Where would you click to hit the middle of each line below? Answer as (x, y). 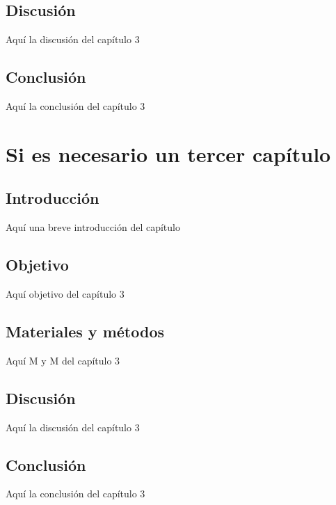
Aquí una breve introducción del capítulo (93, 227)
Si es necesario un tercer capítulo (168, 153)
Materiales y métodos (85, 331)
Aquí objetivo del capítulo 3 (65, 293)
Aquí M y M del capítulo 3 (63, 360)
